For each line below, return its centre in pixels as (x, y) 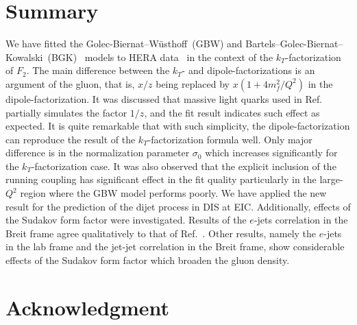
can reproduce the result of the (71, 139)
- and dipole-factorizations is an (248, 70)
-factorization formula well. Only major (230, 139)
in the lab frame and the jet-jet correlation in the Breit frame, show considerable (175, 246)
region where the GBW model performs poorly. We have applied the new (173, 193)
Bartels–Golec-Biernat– (294, 44)
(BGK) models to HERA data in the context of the (160, 57)
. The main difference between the (98, 70)
